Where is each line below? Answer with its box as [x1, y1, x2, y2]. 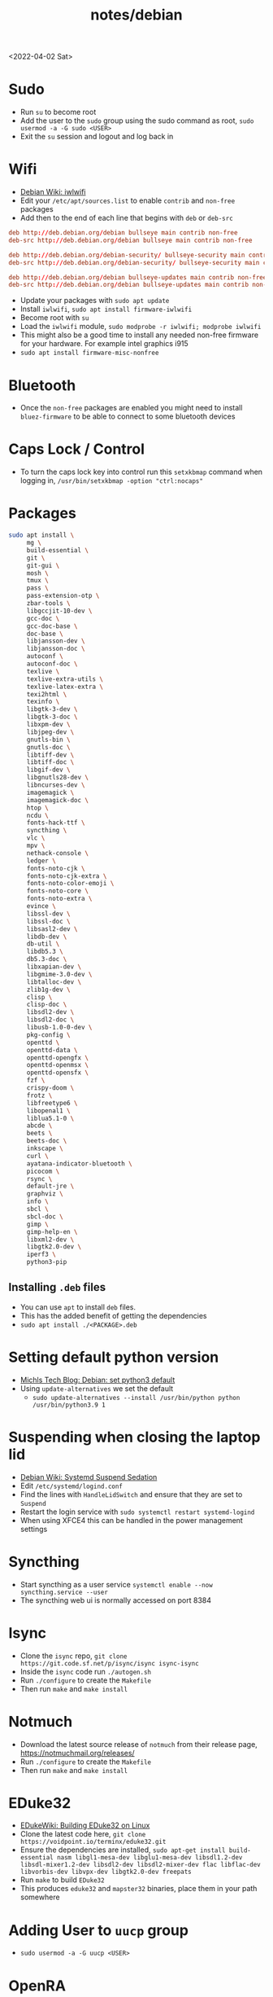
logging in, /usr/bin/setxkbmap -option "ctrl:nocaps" [19, 476, 203, 485]
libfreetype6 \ [26, 1099, 79, 1107]
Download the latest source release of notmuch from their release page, [19, 1739, 258, 1749]
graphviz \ [26, 1190, 63, 1198]
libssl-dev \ [26, 910, 71, 918]
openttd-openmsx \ [26, 1061, 89, 1069]
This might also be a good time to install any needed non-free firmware [19, 330, 258, 340]
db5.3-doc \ [26, 955, 67, 963]
